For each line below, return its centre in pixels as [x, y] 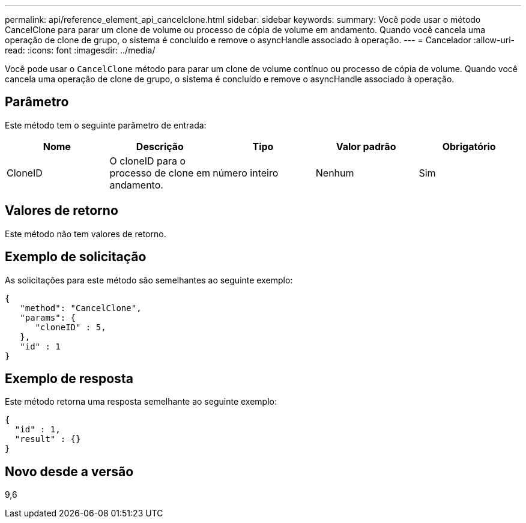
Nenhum [335, 173]
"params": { [48, 317]
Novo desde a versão [69, 471]
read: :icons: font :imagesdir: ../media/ [80, 50]
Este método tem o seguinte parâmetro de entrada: [106, 125]
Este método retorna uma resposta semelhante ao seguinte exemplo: [141, 402]
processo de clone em [160, 173]
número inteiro [246, 173]
